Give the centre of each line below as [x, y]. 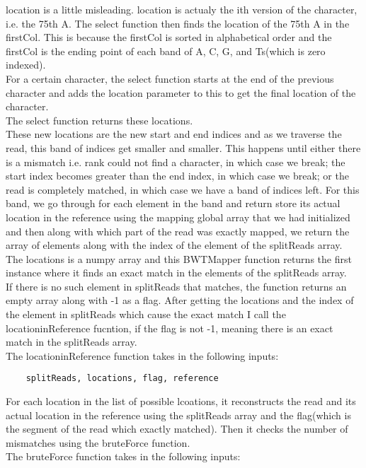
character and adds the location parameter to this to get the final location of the [181, 92]
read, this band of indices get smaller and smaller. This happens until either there [183, 147]
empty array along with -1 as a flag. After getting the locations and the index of [180, 300]
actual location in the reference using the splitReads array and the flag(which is [178, 415]
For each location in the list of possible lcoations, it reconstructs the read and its [181, 401]
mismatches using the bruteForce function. [98, 442]
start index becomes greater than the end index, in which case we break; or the [177, 176]
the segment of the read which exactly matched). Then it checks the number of [177, 429]
